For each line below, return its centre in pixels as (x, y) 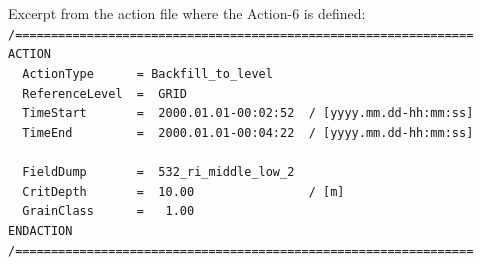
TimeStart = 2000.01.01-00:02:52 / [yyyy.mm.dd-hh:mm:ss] (248, 113)
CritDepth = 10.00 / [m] (183, 191)
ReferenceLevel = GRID (104, 93)
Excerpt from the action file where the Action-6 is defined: (187, 13)
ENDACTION (40, 231)
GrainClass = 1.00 (108, 211)
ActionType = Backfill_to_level (147, 73)
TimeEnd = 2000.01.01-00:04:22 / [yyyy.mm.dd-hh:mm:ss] (248, 132)
